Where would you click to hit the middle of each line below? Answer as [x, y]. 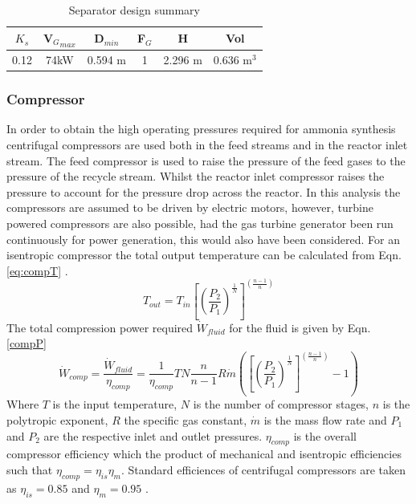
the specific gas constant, [186, 419]
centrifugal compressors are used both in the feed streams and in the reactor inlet [207, 144]
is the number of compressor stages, [281, 404]
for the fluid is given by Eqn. [300, 327]
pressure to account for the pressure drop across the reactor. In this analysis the [204, 191]
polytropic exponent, [57, 419]
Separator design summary [134, 10]
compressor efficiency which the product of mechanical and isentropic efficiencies [204, 454]
